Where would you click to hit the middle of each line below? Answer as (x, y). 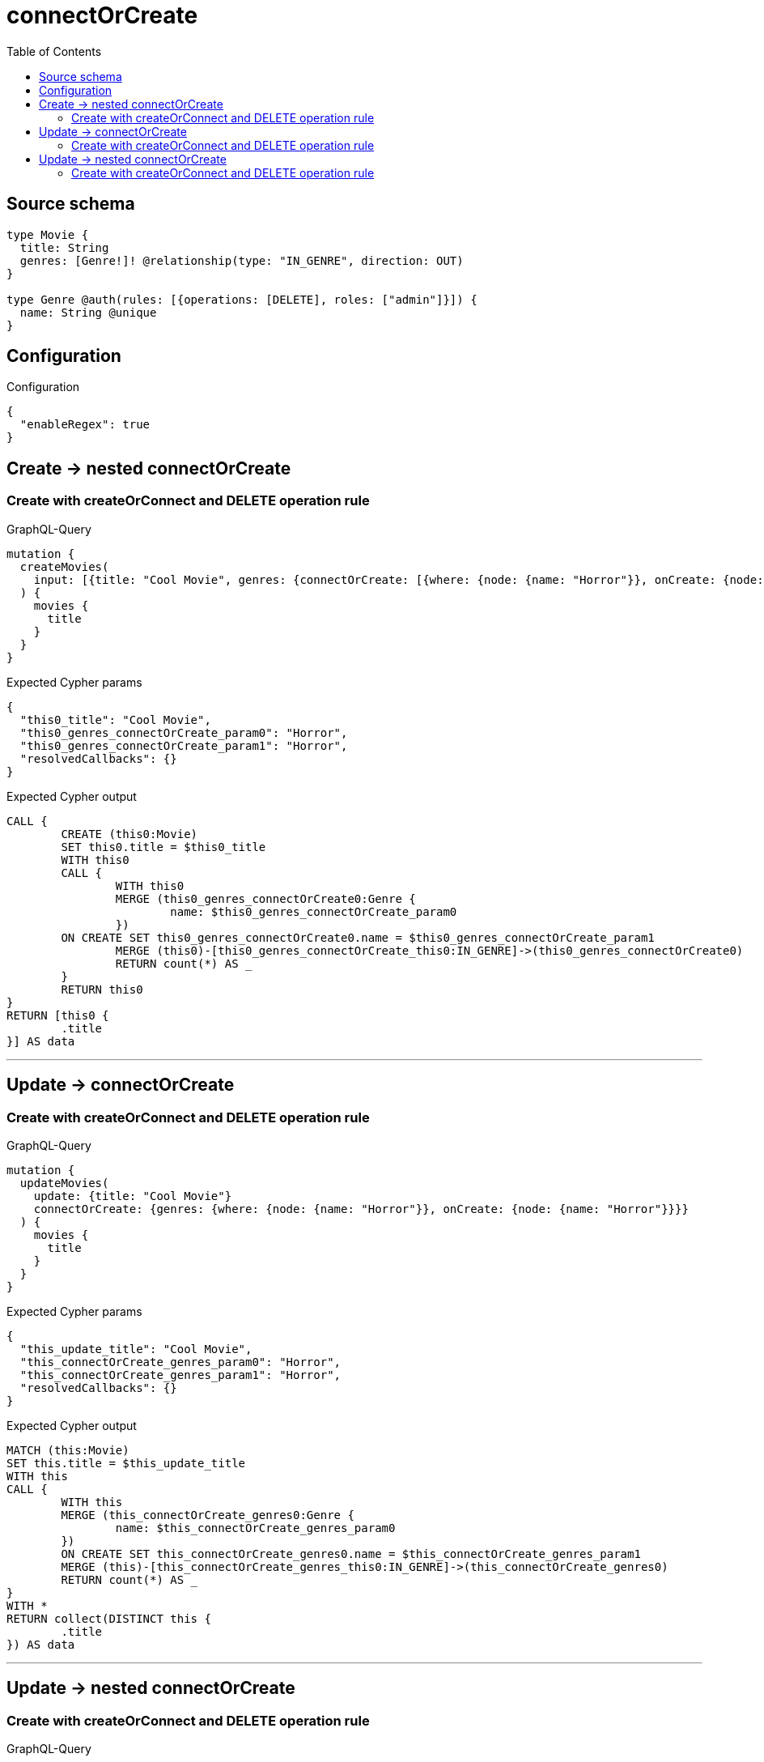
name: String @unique (88, 312)
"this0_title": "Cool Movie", (115, 719)
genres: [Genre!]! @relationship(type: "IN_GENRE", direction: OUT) (242, 260)
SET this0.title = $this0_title (163, 847)
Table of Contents (54, 51)
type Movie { (48, 234)
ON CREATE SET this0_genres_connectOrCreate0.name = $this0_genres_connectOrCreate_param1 (358, 937)
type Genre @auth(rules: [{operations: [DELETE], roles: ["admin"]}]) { (242, 299)
